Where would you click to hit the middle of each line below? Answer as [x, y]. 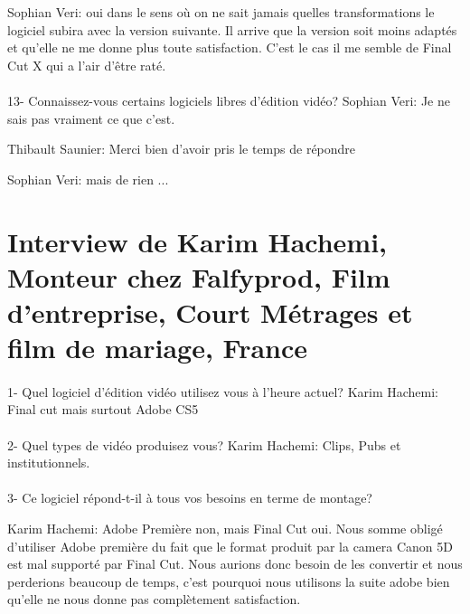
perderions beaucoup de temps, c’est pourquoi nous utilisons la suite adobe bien [229, 581]
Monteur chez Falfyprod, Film [199, 276]
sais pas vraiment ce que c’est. [91, 118]
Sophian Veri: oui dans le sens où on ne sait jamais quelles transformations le [221, 12]
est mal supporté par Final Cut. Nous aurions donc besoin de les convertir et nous [235, 564]
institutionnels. [49, 463]
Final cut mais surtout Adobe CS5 [103, 409]
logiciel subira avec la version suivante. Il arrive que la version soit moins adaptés [232, 29]
